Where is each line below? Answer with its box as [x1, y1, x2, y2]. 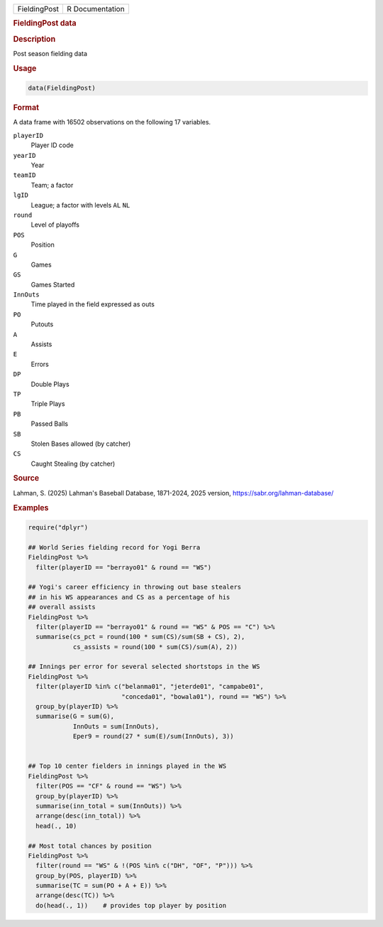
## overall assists [28, 603, 96, 611]
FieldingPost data [13, 18, 77, 28]
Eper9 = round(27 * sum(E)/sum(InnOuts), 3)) [72, 732, 234, 741]
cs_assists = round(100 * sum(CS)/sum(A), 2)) [72, 643, 238, 650]
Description [13, 34, 56, 44]
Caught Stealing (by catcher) [30, 459, 116, 468]
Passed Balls [30, 419, 69, 428]
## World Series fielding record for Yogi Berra [28, 543, 201, 551]
